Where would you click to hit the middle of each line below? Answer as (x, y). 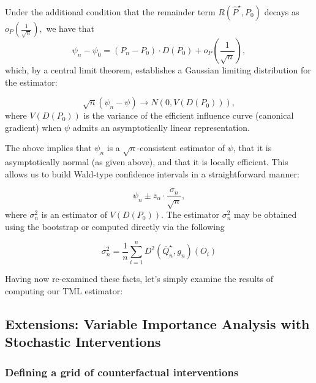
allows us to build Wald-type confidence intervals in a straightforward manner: (152, 173)
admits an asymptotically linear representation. (161, 127)
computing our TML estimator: (64, 291)
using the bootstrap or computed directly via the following (115, 226)
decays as (282, 12)
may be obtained (265, 214)
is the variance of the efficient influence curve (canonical (189, 115)
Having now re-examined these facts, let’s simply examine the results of (139, 279)
